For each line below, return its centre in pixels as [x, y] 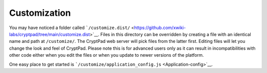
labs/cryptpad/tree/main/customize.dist [49, 34]
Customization [40, 13]
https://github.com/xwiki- [160, 28]
